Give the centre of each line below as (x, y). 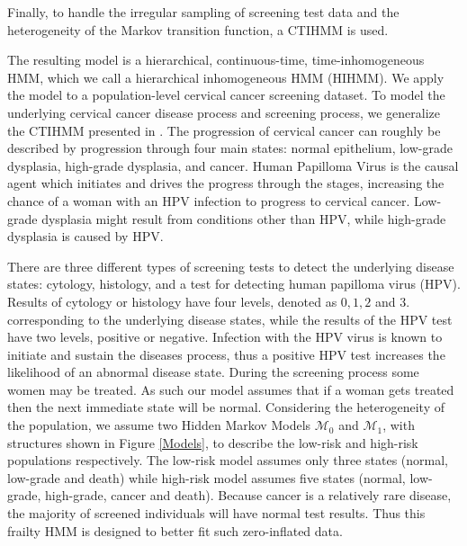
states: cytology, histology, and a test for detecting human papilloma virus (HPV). (234, 284)
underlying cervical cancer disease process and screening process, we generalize (224, 112)
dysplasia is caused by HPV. (85, 236)
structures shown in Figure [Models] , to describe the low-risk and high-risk (213, 442)
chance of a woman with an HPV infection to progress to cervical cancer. (209, 200)
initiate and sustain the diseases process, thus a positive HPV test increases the (226, 354)
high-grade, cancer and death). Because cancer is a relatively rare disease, (248, 495)
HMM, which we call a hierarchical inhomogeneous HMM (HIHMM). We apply (226, 77)
